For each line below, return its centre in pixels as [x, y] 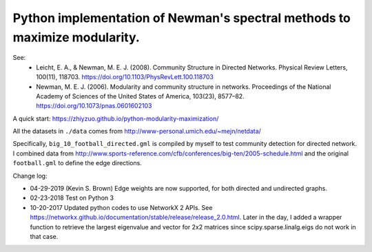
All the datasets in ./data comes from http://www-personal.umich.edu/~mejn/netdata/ [137, 132]
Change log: [30, 176]
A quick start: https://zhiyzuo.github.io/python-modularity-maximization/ [116, 118]
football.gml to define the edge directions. [77, 163]
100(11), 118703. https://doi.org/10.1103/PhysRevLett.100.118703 [125, 77]
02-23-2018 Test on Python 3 [72, 198]
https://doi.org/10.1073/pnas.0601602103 [94, 106]
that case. [44, 236]
